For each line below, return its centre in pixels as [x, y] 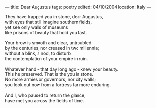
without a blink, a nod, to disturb [38, 53]
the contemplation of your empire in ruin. [47, 58]
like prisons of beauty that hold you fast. [46, 32]
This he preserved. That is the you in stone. [49, 74]
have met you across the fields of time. [45, 100]
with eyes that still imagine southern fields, [49, 22]
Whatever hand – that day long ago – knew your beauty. [62, 69]
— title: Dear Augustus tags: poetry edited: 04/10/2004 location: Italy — [78, 7]
